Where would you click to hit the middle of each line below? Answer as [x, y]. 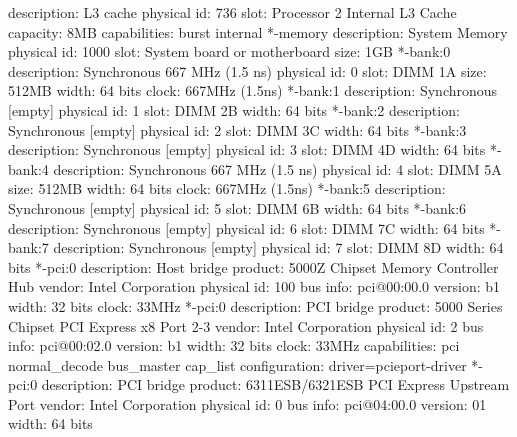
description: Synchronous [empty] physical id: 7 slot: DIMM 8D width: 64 [278, 247]
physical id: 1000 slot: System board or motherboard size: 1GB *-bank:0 [229, 51]
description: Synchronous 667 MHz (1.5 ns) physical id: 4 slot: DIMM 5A [277, 168]
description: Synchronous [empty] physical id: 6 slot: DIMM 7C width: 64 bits [246, 227]
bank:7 [28, 247]
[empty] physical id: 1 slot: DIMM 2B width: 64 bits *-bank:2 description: [234, 109]
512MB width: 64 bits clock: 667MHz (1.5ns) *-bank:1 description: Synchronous [253, 90]
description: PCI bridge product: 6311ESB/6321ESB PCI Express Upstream [275, 384]
